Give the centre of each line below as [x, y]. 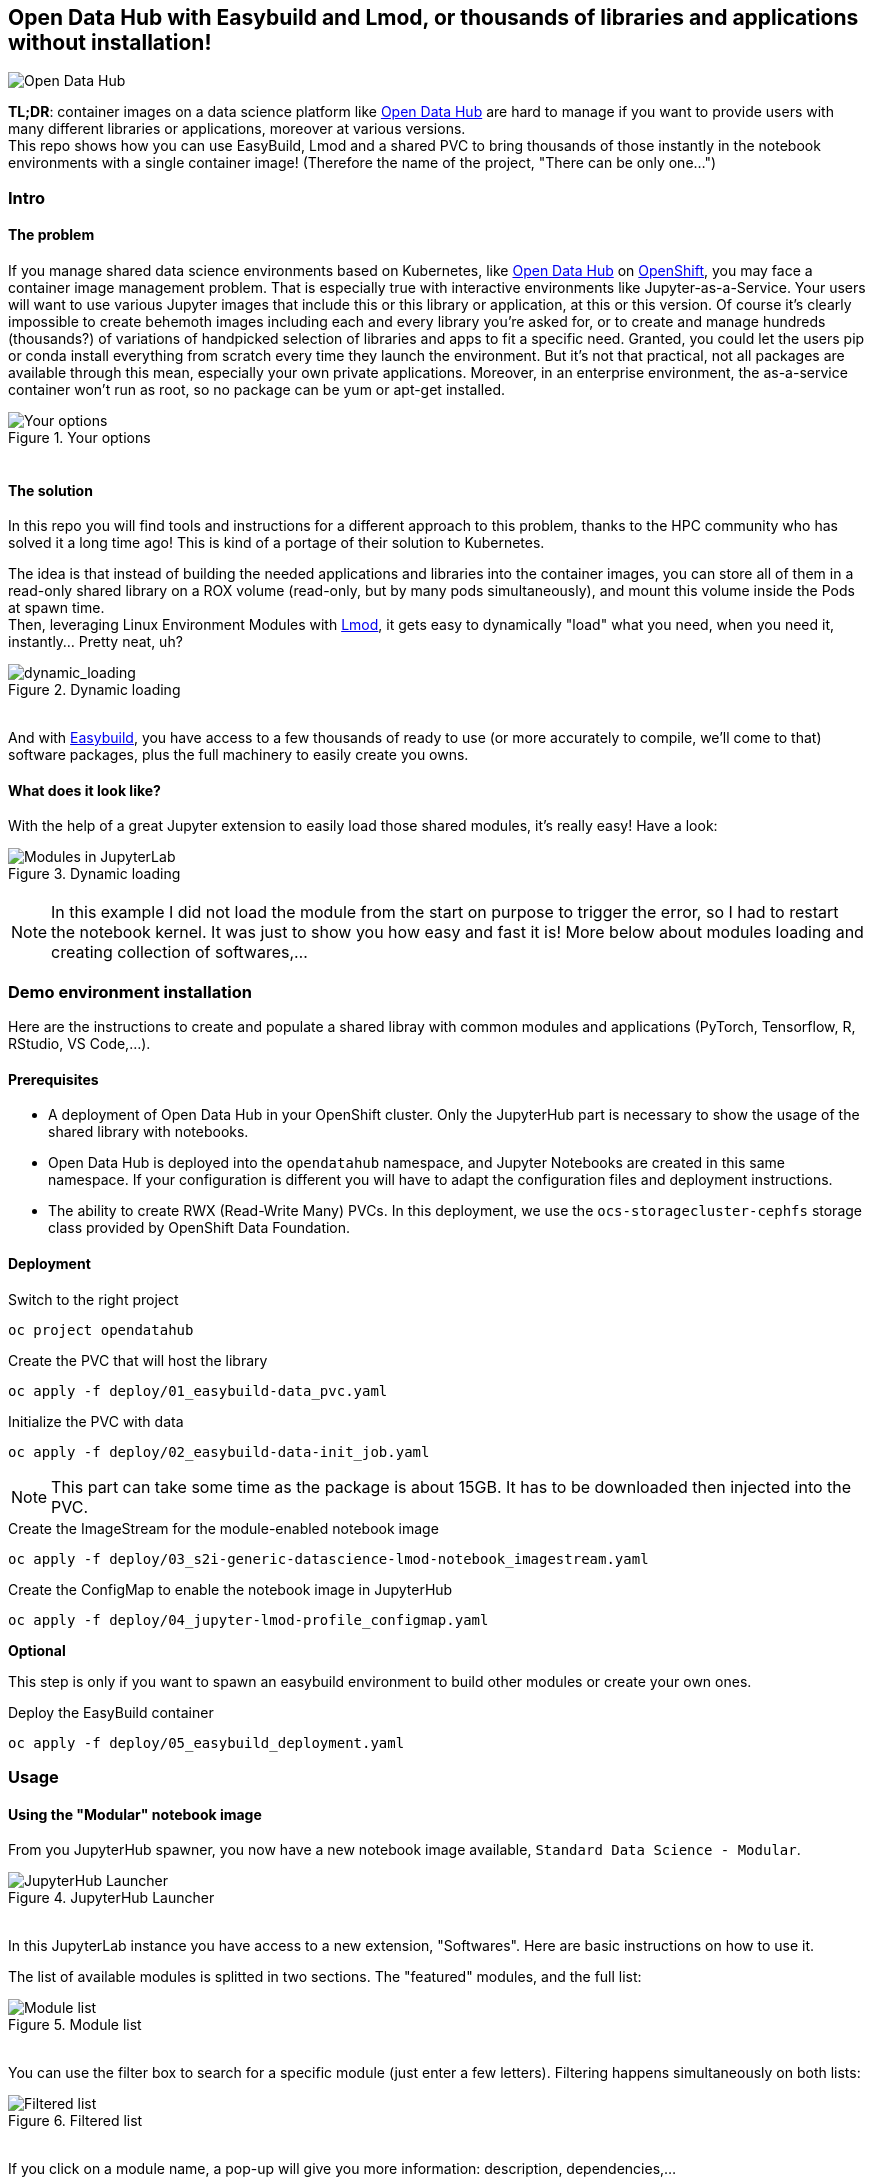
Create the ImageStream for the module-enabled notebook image [223, 1528]
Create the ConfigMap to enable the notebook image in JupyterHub [230, 1589]
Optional [37, 1650]
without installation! [110, 42]
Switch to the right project [93, 1299]
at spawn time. [56, 608]
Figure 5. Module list [75, 2025]
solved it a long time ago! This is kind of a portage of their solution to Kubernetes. [276, 543]
